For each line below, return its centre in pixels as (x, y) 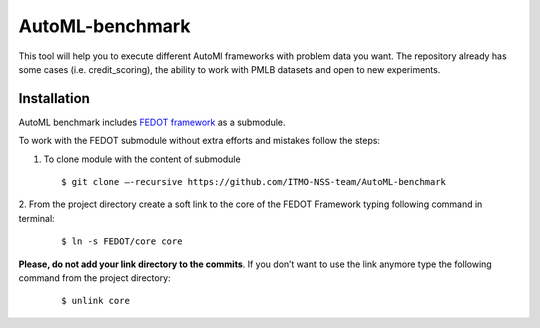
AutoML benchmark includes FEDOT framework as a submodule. (152, 122)
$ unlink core (95, 301)
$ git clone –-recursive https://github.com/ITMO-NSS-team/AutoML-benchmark (254, 182)
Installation (54, 98)
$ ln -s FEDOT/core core (122, 241)
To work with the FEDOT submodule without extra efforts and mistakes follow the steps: (199, 141)
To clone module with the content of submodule (142, 159)
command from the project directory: (94, 277)
